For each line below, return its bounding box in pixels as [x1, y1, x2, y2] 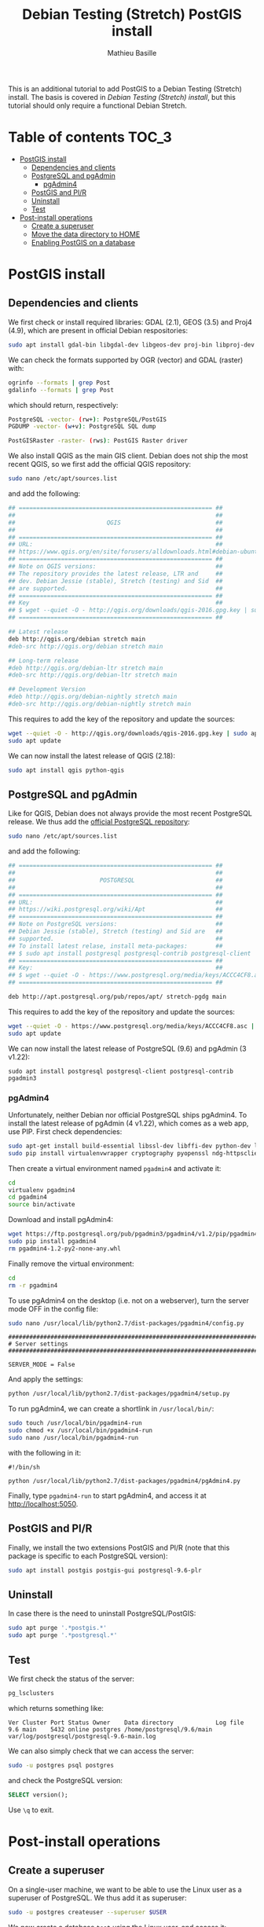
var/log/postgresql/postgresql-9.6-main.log [8, 1732, 156, 1740]
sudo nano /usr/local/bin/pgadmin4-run [8, 1434, 139, 1442]
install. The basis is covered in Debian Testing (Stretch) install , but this [8, 92, 236, 101]
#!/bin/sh [8, 1463, 41, 1471]
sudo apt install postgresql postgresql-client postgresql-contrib [8, 1067, 234, 1075]
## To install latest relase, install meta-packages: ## [8, 941, 223, 950]
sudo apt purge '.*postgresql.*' [8, 1632, 118, 1639]
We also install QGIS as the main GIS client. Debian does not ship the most [8, 451, 249, 461]
